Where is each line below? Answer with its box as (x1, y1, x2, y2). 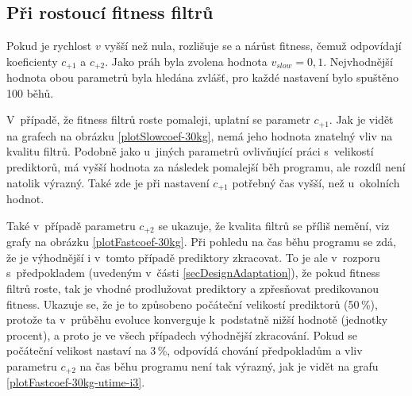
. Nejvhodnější (323, 52, 393, 69)
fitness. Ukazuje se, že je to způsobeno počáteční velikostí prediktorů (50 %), (6, 295, 378, 312)
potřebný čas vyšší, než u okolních (232, 174, 400, 190)
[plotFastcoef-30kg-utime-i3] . (6, 374, 145, 390)
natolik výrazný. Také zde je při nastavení (6, 174, 210, 190)
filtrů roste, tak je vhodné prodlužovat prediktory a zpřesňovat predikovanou (6, 279, 379, 296)
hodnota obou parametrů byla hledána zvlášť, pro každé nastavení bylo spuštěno (6, 69, 399, 86)
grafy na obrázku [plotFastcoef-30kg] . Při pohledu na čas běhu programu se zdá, (6, 233, 396, 250)
